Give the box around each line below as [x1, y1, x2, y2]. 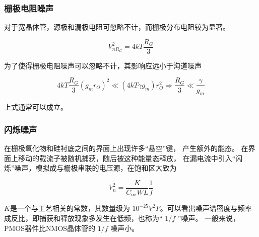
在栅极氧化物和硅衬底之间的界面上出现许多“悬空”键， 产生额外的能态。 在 [4, 143, 248, 153]
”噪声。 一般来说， [177, 213, 240, 223]
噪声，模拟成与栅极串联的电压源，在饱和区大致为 [14, 163, 177, 173]
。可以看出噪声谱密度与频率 [160, 203, 252, 213]
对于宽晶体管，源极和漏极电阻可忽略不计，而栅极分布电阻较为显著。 [4, 22, 230, 32]
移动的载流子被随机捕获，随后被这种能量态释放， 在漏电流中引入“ [18, 152, 236, 163]
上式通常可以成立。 [4, 102, 68, 112]
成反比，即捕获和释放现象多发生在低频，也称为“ [4, 213, 163, 223]
